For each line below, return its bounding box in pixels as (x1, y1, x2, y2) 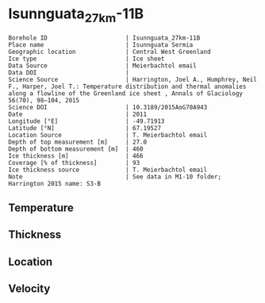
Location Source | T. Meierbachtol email (8, 131, 208, 139)
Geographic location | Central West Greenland (8, 48, 212, 56)
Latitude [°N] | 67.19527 (8, 124, 161, 132)
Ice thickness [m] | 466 (8, 151, 144, 159)
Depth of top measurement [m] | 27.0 (8, 138, 148, 146)
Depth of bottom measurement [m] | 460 (8, 144, 144, 153)
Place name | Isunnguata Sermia (8, 40, 194, 48)
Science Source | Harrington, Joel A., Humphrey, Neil (8, 75, 258, 83)
